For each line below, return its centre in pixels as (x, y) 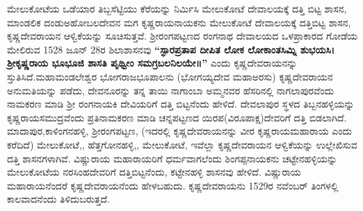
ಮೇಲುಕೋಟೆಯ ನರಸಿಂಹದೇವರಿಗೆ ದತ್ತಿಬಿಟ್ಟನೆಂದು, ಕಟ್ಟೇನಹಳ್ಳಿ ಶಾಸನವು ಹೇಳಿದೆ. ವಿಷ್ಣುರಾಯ (154, 172)
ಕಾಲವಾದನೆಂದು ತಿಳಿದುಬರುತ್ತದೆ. (58, 199)
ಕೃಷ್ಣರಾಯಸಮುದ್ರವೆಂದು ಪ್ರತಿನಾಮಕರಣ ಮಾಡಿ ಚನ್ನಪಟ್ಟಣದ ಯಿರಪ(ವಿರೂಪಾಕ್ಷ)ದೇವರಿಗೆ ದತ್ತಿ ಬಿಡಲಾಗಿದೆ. (177, 117)
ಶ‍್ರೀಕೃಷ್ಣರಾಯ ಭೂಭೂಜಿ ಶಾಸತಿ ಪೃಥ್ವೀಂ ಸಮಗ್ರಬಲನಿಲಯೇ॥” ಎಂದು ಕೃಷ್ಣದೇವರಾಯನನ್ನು (152, 63)
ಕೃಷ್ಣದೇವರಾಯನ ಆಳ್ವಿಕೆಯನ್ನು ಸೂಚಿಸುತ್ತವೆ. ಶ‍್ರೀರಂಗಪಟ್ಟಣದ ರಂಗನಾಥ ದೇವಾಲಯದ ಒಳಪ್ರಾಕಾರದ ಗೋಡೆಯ (183, 36)
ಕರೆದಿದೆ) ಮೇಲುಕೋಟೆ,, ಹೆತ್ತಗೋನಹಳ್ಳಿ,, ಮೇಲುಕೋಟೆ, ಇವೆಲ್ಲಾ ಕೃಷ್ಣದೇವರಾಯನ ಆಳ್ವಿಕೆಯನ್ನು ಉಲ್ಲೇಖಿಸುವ (182, 144)
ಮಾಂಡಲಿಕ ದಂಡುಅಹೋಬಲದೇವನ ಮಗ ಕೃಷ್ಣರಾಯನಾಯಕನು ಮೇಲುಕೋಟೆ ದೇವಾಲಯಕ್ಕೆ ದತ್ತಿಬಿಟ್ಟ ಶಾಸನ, (179, 22)
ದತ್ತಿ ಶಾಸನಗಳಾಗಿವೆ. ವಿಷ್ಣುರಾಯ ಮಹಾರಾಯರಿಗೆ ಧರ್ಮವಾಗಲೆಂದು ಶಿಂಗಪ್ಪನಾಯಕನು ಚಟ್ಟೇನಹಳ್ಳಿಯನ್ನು (172, 158)
